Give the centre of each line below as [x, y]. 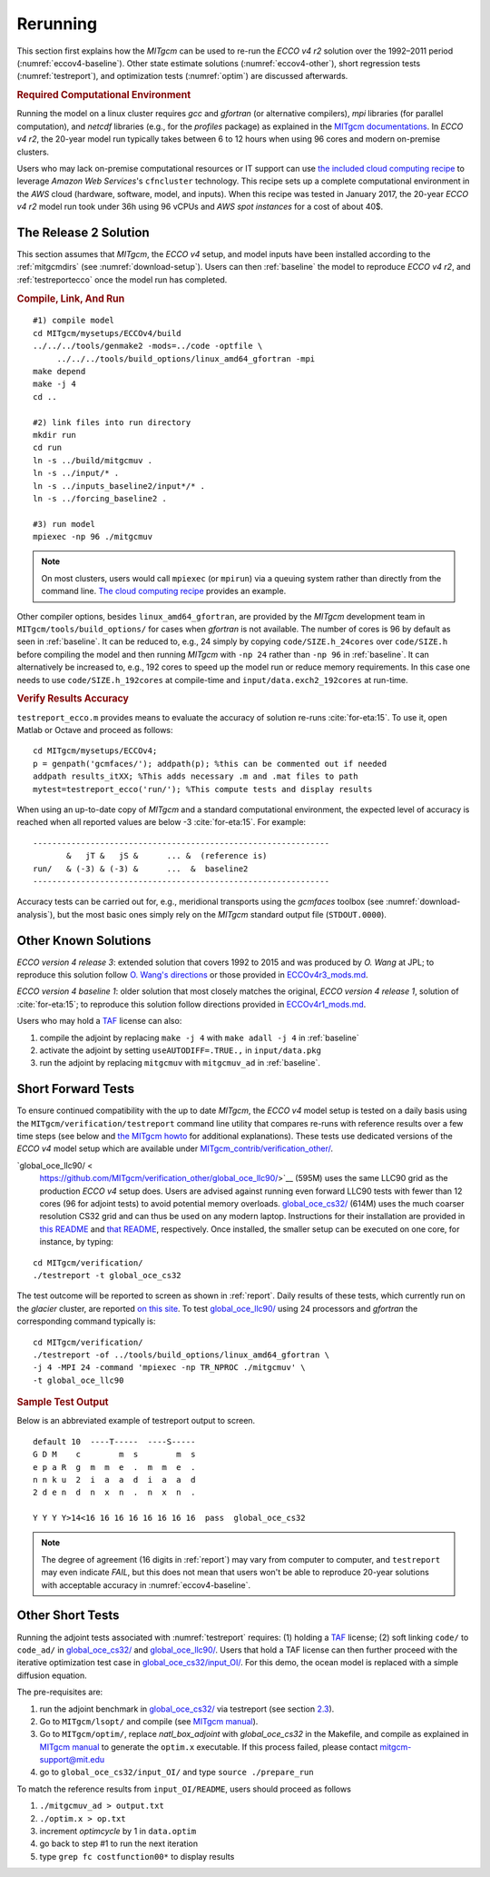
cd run [48, 448]
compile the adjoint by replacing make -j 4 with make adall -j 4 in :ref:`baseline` [200, 1038]
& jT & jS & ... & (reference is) [167, 856]
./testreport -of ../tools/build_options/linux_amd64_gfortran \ [181, 1355]
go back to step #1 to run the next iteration [119, 1843]
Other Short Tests [68, 1616]
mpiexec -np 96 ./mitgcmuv [93, 537]
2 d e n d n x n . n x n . [114, 1493]
